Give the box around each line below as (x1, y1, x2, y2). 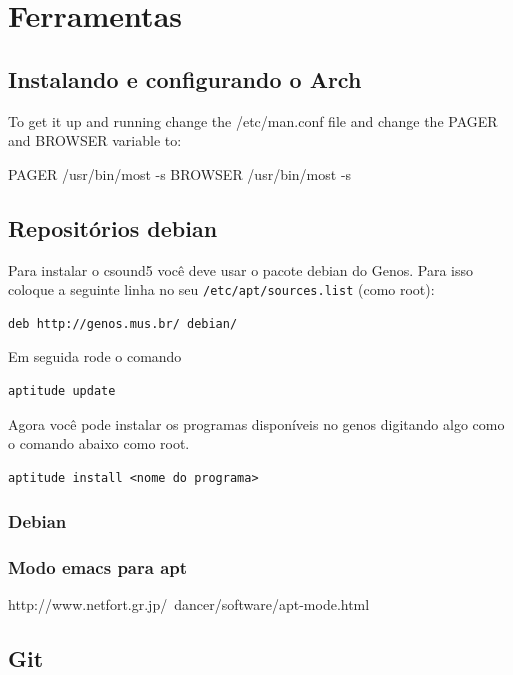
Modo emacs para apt (8, 555, 188, 580)
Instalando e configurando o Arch (8, 63, 362, 94)
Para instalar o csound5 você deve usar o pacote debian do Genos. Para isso (8, 259, 474, 280)
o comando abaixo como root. (8, 433, 190, 454)
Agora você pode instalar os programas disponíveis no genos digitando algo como (8, 413, 505, 434)
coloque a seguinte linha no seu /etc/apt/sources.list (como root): (8, 279, 435, 300)
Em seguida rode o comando (8, 346, 182, 367)
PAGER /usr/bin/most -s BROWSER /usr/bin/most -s (8, 163, 352, 184)
